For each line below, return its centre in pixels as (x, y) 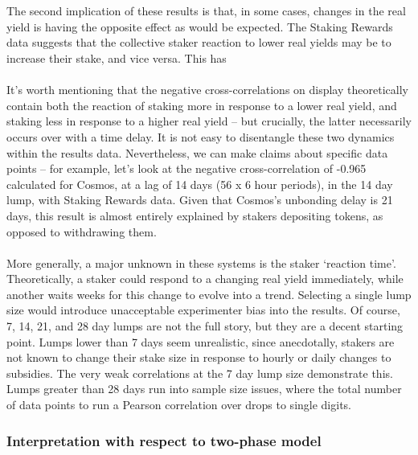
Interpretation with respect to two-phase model (164, 440)
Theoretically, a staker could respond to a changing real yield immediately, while (205, 279)
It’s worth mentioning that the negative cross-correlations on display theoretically (207, 90)
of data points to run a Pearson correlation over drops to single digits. (179, 405)
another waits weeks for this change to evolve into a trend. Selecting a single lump (209, 294)
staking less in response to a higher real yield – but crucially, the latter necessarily (209, 121)
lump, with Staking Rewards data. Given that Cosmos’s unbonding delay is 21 (200, 200)
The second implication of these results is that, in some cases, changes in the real (206, 11)
